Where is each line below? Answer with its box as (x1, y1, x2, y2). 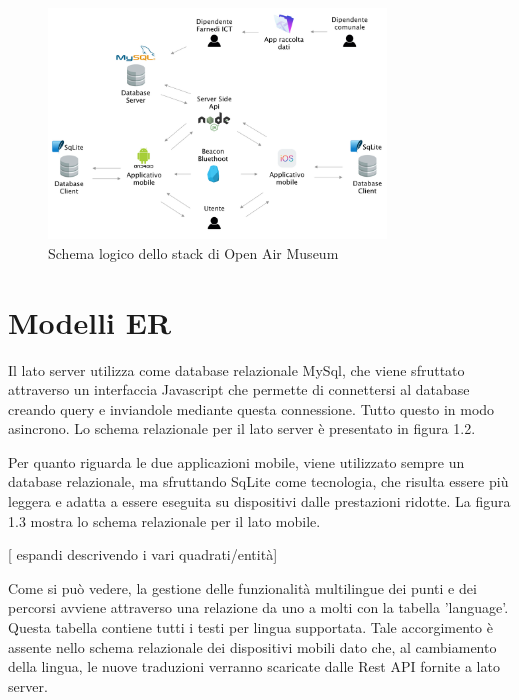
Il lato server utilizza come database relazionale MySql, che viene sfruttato (8, 359, 465, 380)
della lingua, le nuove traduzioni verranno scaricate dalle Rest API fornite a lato (8, 656, 500, 677)
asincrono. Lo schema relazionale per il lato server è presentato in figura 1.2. (8, 418, 476, 439)
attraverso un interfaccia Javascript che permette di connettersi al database (8, 379, 470, 400)
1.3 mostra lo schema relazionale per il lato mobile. (8, 510, 321, 531)
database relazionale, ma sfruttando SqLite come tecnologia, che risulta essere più (8, 471, 509, 492)
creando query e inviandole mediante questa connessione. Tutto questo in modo (8, 398, 495, 419)
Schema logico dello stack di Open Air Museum (48, 242, 339, 263)
